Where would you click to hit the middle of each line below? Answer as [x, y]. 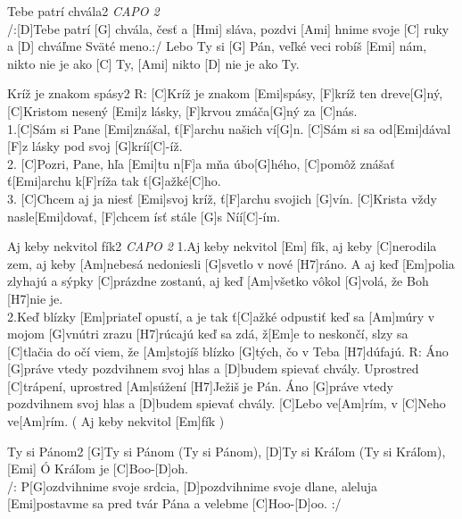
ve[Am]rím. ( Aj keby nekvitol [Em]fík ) [116, 421]
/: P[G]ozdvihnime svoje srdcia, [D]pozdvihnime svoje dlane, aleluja [192, 486]
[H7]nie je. [35, 298]
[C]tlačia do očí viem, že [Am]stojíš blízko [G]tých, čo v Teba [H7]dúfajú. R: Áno [228, 351]
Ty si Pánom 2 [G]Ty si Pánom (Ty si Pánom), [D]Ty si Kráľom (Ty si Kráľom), [227, 451]
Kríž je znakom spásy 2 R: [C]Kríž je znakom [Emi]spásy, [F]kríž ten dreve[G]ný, [225, 93]
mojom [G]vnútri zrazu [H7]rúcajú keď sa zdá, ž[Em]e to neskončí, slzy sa [208, 334]
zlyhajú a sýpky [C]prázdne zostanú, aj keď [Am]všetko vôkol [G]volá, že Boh [218, 281]
